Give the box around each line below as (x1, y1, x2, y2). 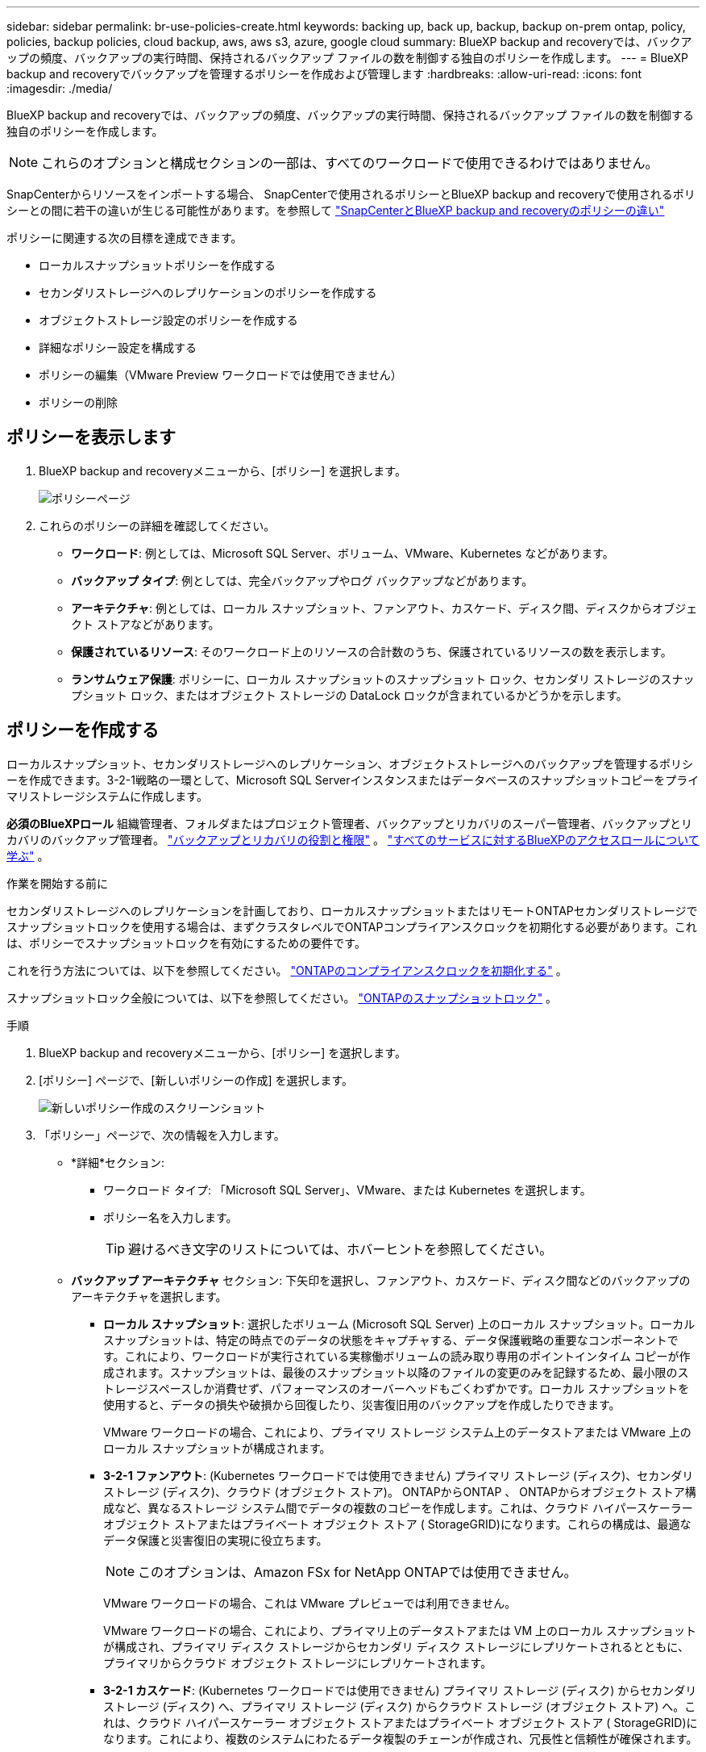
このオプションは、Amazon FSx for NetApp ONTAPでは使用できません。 (138, 1563, 577, 1580)
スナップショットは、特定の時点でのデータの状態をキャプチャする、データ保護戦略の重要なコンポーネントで (103, 1332, 679, 1347)
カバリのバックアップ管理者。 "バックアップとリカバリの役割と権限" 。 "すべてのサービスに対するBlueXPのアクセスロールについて (6, 832, 700, 847)
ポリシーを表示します (6, 427, 176, 448)
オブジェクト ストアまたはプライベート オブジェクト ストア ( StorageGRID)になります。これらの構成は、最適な (103, 1516, 691, 1531)
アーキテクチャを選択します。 (71, 1289, 227, 1303)
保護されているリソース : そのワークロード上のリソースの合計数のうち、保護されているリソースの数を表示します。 (71, 644, 672, 659)
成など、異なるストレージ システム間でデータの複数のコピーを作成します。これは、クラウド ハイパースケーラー (103, 1500, 693, 1515)
